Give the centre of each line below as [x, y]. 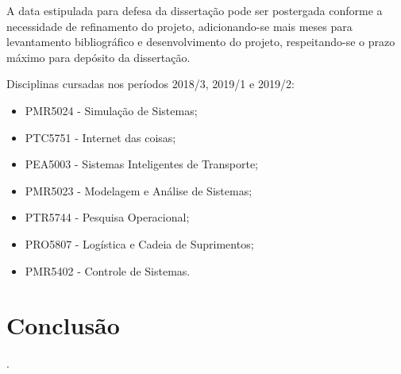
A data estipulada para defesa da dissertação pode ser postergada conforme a [195, 10]
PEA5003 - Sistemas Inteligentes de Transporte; [141, 164]
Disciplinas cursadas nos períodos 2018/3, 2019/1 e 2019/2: [150, 84]
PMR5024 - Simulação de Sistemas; [111, 110]
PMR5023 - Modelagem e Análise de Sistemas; [139, 190]
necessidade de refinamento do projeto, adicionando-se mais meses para [179, 26]
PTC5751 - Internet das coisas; [100, 137]
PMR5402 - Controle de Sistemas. [108, 270]
